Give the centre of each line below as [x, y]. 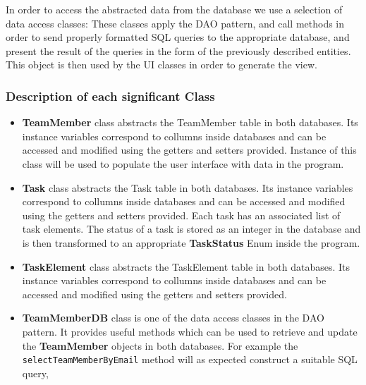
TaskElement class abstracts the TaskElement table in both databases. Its [186, 266]
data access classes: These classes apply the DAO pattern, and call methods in [175, 23]
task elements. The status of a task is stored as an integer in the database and [191, 229]
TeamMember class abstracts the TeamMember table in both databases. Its [190, 122]
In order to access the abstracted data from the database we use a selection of [174, 9]
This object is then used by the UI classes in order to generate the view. [161, 65]
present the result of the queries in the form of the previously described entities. [178, 50]
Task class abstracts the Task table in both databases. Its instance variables [188, 187]
